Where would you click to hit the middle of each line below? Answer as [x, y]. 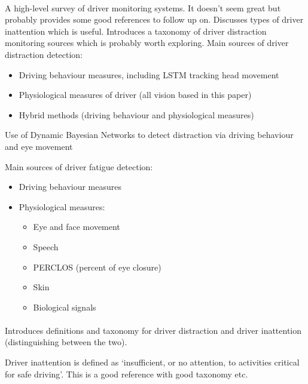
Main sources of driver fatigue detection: [79, 166]
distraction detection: [44, 54]
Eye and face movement [77, 227]
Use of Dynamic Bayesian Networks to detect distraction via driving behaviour [149, 135]
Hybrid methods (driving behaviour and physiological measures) [136, 114]
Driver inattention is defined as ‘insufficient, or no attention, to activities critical [152, 362]
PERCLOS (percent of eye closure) [97, 267]
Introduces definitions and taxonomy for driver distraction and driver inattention [153, 330]
